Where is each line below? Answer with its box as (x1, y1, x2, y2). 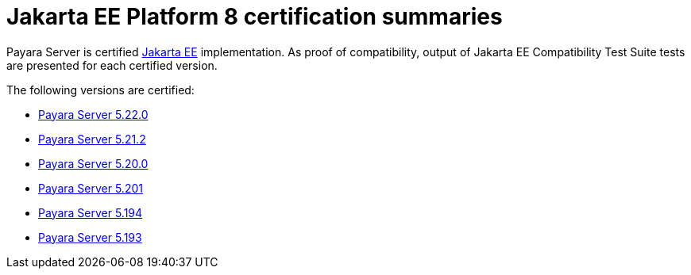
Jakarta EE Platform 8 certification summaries (6, 3, 503, 30)
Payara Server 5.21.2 (38, 132, 146, 146)
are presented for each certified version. (6, 58, 218, 72)
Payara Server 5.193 (38, 230, 142, 244)
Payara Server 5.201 (38, 181, 143, 195)
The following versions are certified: (6, 82, 195, 97)
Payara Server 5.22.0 (38, 107, 149, 121)
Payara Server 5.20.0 (38, 156, 149, 170)
